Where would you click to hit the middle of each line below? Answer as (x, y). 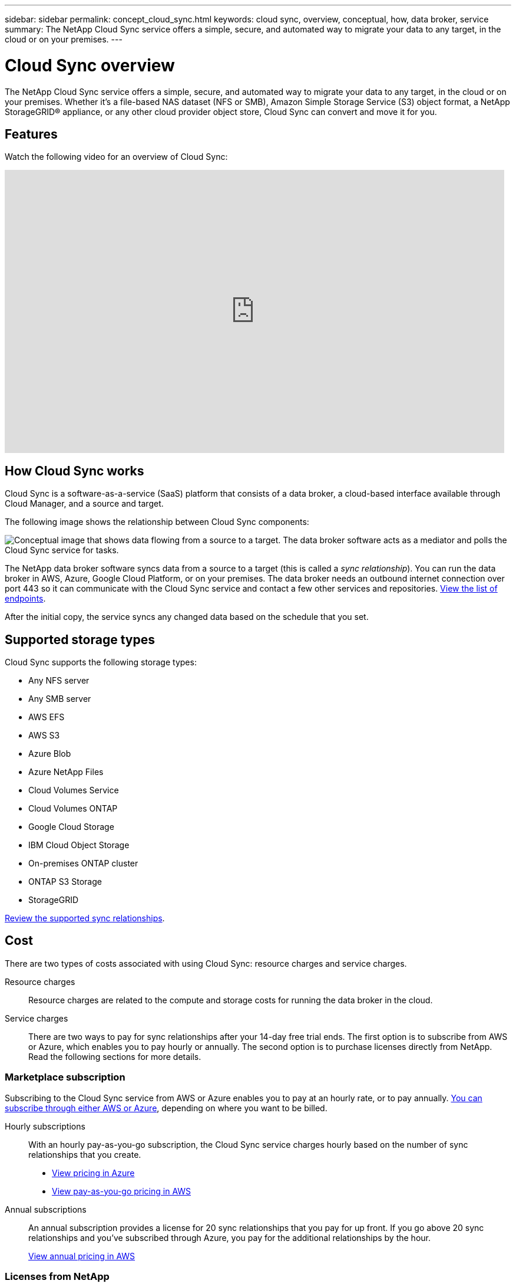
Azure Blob (50, 754)
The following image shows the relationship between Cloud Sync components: (157, 522)
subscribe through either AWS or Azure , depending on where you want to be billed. (166, 1108)
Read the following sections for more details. (115, 1056)
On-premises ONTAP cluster (83, 864)
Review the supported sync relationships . (85, 918)
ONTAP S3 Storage (65, 882)
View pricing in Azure (93, 1173)
